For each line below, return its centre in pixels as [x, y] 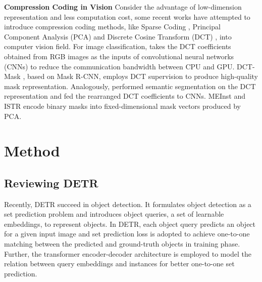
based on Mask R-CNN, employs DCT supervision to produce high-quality [143, 76]
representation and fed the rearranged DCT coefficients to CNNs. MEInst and [125, 96]
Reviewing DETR [51, 183]
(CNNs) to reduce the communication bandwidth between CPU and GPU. [119, 66]
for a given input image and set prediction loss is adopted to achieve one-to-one [127, 234]
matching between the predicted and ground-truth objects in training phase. [122, 244]
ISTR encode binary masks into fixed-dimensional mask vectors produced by [122, 106]
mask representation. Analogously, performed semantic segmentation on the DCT [130, 86]
